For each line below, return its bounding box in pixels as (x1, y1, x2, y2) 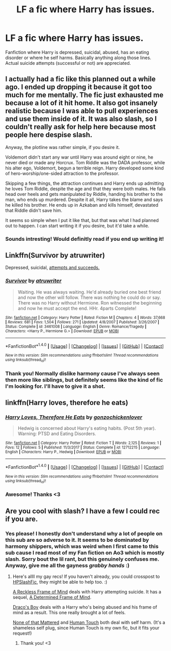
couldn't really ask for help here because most (5, 122, 156, 131)
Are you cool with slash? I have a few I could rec (5, 507, 160, 515)
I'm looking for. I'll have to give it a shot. (5, 383, 105, 390)
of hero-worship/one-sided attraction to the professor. (5, 170, 120, 177)
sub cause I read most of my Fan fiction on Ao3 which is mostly (5, 549, 164, 556)
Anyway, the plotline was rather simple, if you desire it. (5, 144, 120, 150)
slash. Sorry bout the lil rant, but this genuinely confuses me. (5, 555, 159, 562)
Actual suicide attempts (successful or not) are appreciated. (5, 60, 131, 66)
